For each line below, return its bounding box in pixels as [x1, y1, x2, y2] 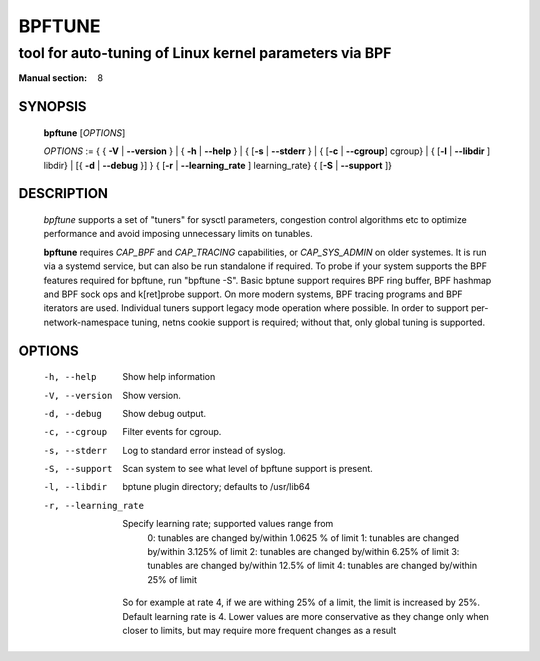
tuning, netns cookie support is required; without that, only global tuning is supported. [131, 316, 485, 328]
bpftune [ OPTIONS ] [43, 126, 126, 139]
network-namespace [43, 316, 130, 328]
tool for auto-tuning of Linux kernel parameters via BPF [18, 44, 392, 62]
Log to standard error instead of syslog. [122, 444, 286, 456]
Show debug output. [122, 407, 207, 419]
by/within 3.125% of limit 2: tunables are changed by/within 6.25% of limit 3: [147, 546, 460, 558]
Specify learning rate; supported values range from [122, 518, 334, 530]
